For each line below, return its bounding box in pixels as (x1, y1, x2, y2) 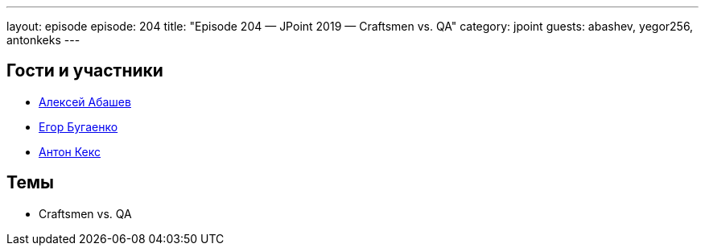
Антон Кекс (39, 144, 101, 159)
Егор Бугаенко (39, 119, 118, 134)
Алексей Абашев (39, 94, 131, 109)
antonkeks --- (6, 33, 80, 47)
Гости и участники (6, 60, 163, 81)
